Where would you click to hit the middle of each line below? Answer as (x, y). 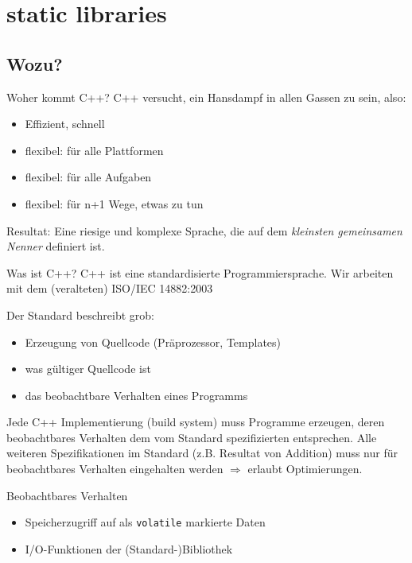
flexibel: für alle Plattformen (94, 150)
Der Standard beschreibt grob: (80, 315)
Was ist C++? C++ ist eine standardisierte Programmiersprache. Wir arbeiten (200, 272)
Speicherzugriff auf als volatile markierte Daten (145, 522)
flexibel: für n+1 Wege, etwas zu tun (114, 203)
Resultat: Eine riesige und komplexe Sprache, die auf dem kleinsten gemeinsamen (204, 230)
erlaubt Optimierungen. (305, 469)
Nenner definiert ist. (56, 246)
